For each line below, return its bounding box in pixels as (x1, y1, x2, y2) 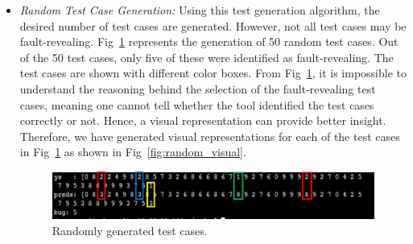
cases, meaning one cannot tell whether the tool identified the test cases (19, 96, 374, 113)
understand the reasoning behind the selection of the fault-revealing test (19, 80, 376, 97)
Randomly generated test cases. (52, 221, 208, 238)
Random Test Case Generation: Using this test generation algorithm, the (19, 2, 380, 18)
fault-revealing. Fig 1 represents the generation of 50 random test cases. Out (19, 33, 399, 50)
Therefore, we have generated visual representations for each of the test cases (19, 127, 400, 144)
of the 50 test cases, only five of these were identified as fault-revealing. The (19, 48, 394, 65)
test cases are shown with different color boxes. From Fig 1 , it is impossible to (19, 64, 407, 81)
